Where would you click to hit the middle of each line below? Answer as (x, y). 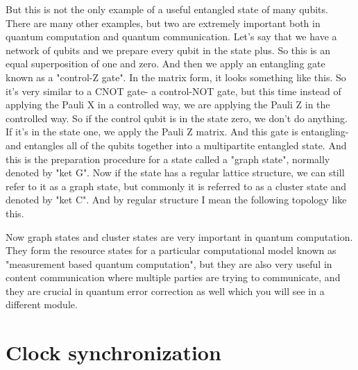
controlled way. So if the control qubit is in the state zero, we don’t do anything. (177, 118)
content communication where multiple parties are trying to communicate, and (173, 277)
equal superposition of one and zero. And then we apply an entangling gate (165, 64)
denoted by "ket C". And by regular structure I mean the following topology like (176, 200)
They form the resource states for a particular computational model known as (171, 250)
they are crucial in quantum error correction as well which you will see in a (165, 291)
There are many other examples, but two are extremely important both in (163, 23)
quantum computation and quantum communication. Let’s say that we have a (171, 36)
